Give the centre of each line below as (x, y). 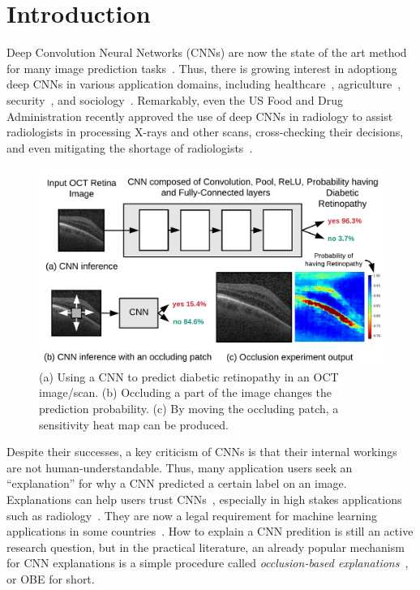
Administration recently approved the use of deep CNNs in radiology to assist (200, 116)
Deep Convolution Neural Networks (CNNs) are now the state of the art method (207, 52)
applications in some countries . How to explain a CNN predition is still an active (210, 531)
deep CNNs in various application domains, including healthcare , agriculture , (204, 84)
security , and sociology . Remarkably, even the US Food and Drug (175, 99)
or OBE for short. (51, 578)
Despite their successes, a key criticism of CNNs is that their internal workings (202, 452)
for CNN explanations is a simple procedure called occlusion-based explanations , (208, 563)
